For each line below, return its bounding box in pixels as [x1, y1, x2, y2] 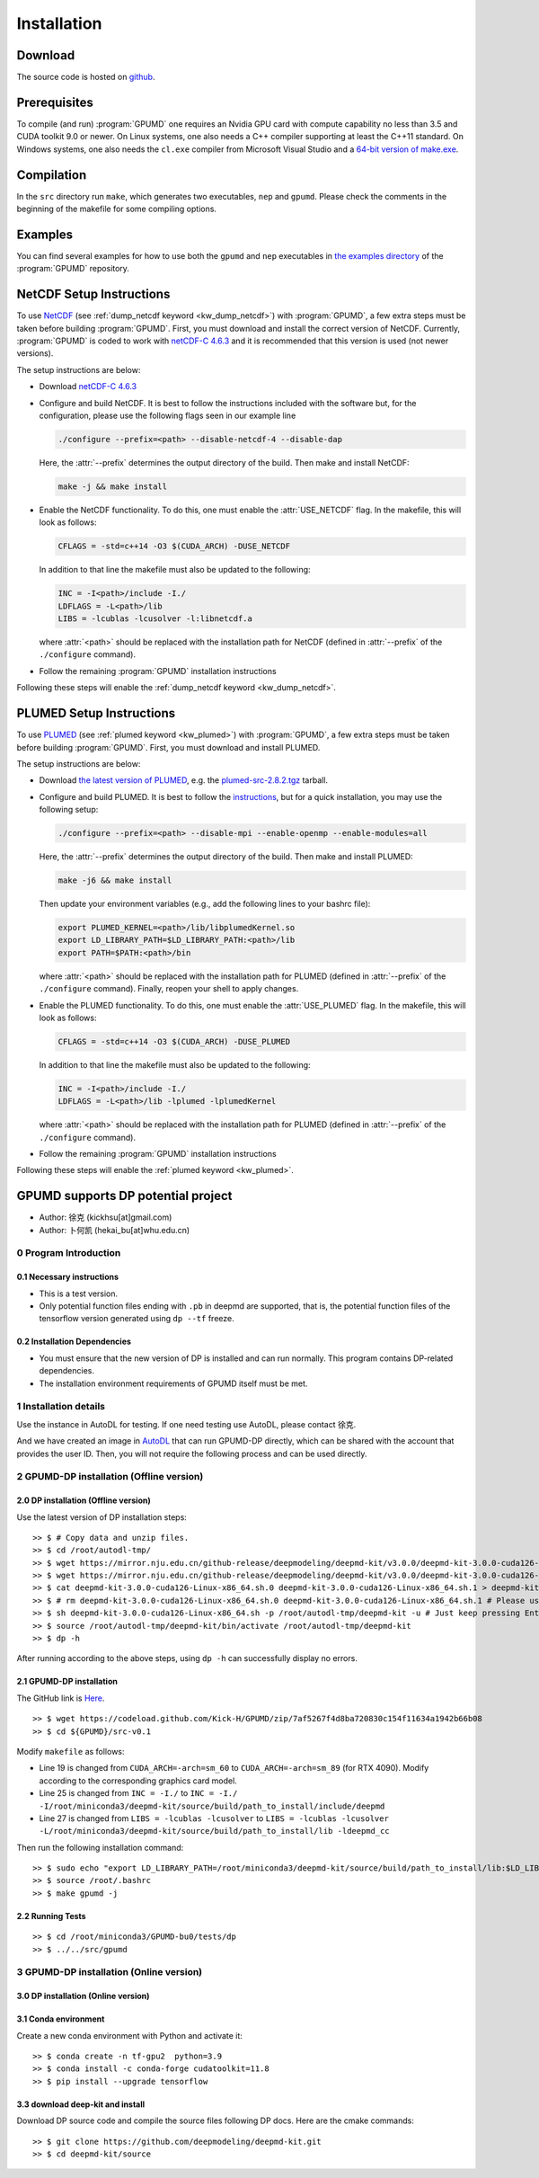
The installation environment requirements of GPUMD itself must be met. [39, 1378, 308, 1389]
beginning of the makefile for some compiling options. [16, 203, 217, 215]
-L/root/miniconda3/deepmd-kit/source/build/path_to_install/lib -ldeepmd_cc [39, 1826, 390, 1836]
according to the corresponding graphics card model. [39, 1775, 237, 1786]
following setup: [39, 805, 99, 815]
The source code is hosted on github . [16, 72, 155, 83]
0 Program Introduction [16, 1247, 121, 1259]
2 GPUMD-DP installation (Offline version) [16, 1471, 204, 1483]
